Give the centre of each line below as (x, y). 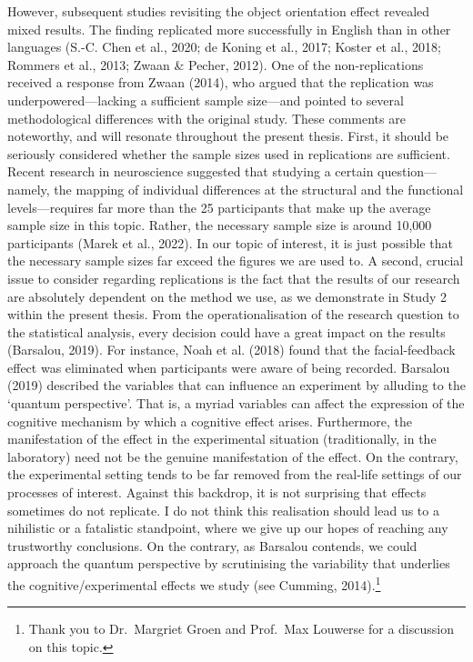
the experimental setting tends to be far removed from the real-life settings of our (235, 474)
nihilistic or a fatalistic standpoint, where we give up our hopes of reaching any (228, 528)
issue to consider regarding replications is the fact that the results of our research (234, 278)
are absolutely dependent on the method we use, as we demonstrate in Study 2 (227, 296)
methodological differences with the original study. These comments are (206, 118)
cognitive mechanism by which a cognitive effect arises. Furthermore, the (210, 421)
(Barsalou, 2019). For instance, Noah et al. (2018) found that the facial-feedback (231, 350)
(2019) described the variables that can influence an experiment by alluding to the (236, 385)
